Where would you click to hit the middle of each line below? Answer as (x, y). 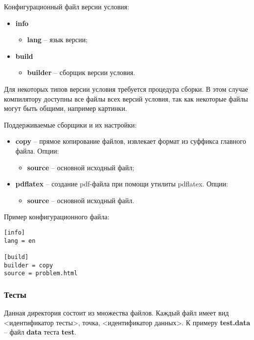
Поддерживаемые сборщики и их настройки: (70, 124)
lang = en (20, 241)
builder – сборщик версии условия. (81, 72)
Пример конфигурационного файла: (57, 217)
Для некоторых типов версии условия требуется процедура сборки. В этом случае (126, 89)
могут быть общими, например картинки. (66, 108)
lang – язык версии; (57, 39)
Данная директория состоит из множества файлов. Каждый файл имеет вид (116, 313)
